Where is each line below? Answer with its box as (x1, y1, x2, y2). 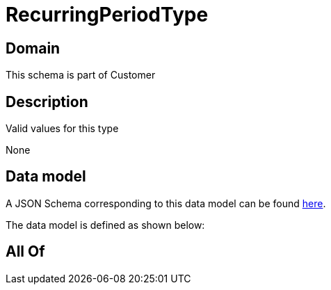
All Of (6, 243, 45, 261)
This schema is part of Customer (6, 69, 156, 81)
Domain (6, 39, 60, 57)
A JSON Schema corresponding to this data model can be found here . (6, 197, 326, 209)
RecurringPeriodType (6, 3, 209, 26)
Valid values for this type (6, 122, 119, 135)
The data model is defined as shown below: (6, 218, 205, 231)
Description (6, 92, 88, 111)
